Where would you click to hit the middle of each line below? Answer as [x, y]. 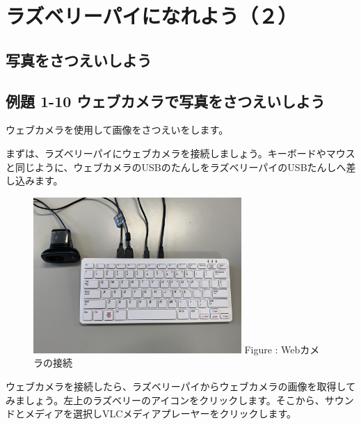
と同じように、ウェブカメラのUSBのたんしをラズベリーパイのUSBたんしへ [176, 167]
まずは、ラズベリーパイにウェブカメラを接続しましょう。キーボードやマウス [180, 153]
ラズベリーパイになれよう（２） [152, 16]
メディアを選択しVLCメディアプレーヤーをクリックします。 [160, 414]
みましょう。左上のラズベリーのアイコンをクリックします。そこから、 [165, 400]
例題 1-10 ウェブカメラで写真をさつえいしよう [166, 101]
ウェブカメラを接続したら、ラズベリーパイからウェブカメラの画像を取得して [181, 386]
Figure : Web [272, 349]
